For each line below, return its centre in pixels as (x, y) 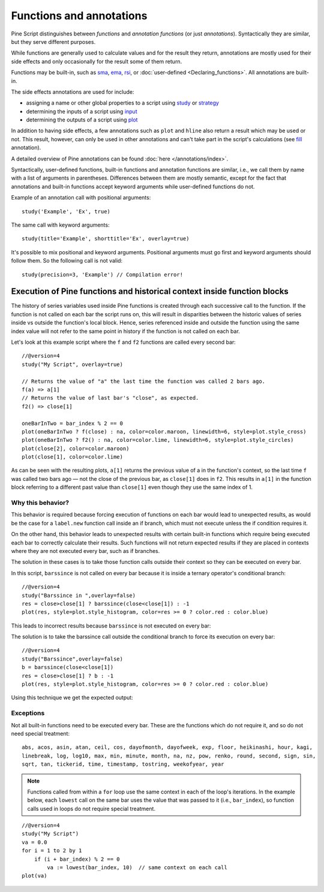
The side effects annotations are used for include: (73, 92)
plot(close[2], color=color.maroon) (76, 448)
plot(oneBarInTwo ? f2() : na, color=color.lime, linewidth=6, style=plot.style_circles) (158, 440)
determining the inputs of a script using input (82, 111)
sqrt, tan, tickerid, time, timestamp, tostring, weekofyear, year (123, 764)
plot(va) (34, 876)
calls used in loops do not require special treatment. (91, 808)
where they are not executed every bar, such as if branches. (85, 551)
